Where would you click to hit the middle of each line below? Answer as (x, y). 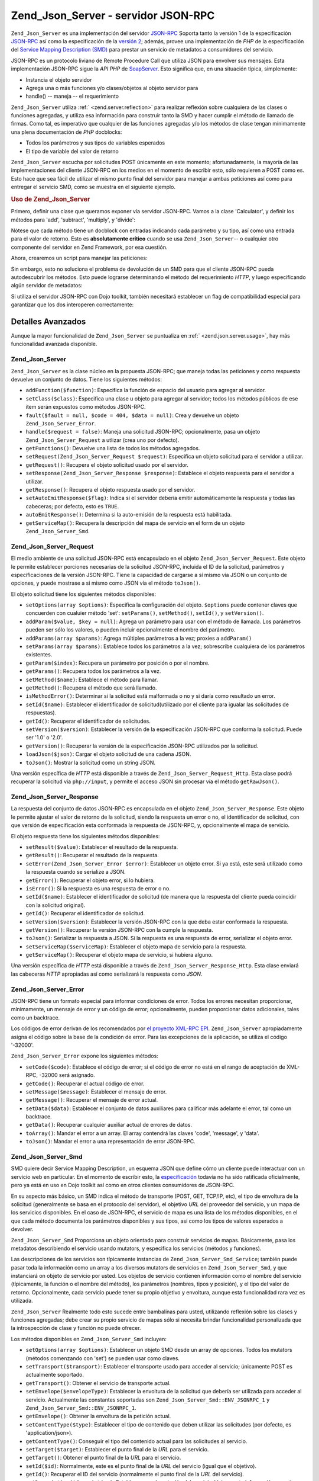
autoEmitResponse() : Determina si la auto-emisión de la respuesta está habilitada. (129, 515)
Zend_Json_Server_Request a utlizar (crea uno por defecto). (102, 440)
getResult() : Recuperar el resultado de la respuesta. (92, 855)
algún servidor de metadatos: (47, 286)
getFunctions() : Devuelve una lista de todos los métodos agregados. (113, 448)
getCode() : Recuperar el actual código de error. (85, 1083)
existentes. (39, 655)
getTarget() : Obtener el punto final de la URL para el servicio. (103, 1458)
